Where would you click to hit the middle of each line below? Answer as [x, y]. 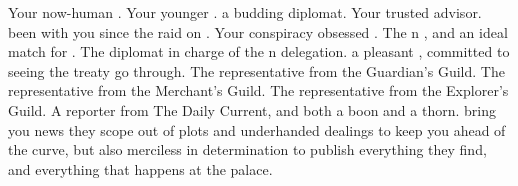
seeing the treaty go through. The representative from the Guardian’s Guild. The [256, 70]
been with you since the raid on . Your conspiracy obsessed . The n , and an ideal [258, 31]
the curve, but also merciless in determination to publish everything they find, [247, 149]
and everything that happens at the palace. [140, 168]
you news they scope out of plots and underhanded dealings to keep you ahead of [257, 129]
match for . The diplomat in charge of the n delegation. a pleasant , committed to [259, 51]
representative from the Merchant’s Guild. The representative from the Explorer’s [258, 90]
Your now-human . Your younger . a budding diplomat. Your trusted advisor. [245, 12]
